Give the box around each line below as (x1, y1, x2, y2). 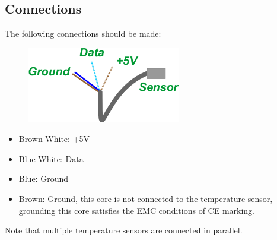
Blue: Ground (18, 172, 68, 185)
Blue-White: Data (18, 152, 84, 165)
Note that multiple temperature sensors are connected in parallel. (5, 224, 243, 236)
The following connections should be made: (5, 27, 161, 40)
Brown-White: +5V (18, 132, 90, 145)
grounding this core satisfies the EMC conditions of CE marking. (18, 204, 254, 216)
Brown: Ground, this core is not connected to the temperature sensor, (18, 192, 273, 204)
